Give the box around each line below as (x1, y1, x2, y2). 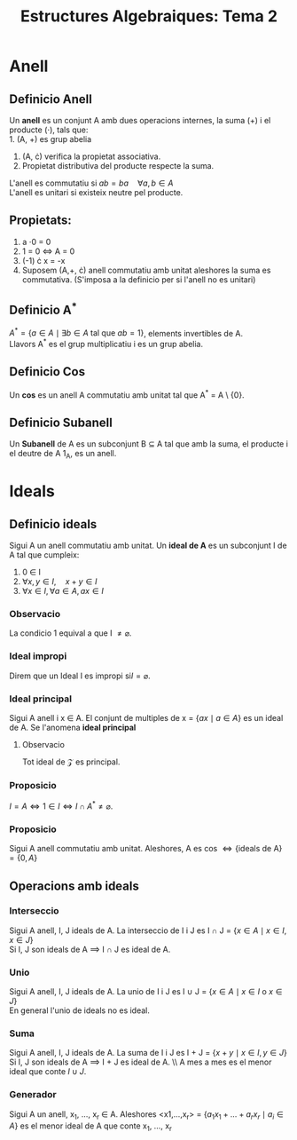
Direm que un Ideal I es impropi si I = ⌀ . (9, 670, 151, 681)
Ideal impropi (9, 650, 67, 662)
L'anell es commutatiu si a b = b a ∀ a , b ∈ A (9, 178, 174, 188)
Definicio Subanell (9, 415, 113, 430)
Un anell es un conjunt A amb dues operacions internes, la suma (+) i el (9, 115, 271, 125)
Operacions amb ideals (9, 878, 139, 893)
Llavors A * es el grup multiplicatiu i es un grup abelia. (9, 337, 204, 349)
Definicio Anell (9, 91, 93, 107)
